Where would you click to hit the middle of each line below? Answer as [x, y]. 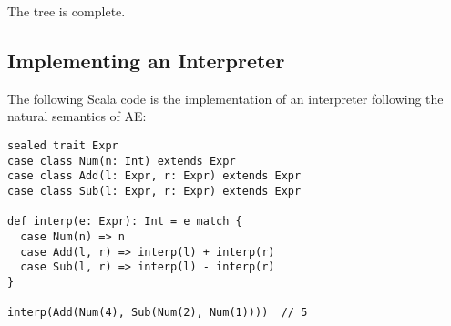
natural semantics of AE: [77, 116]
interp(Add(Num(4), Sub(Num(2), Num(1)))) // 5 [158, 313]
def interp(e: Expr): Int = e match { [125, 222]
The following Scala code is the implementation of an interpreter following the [225, 98]
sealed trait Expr [63, 145]
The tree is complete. [67, 11]
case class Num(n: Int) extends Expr [122, 161]
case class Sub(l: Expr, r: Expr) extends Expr [154, 191]
